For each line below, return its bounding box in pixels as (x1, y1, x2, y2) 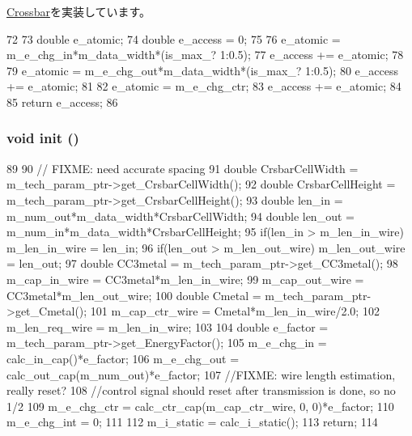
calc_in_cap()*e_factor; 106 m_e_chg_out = (6, 349, 240, 366)
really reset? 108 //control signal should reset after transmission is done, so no (6, 382, 396, 399)
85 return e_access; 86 (6, 93, 118, 110)
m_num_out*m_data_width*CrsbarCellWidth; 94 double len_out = (6, 207, 355, 224)
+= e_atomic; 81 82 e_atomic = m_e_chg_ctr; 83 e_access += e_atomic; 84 (6, 78, 401, 95)
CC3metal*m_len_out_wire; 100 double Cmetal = (6, 286, 261, 303)
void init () (6, 128, 79, 148)
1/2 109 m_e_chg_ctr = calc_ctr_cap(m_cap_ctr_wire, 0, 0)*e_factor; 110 (6, 397, 394, 414)
